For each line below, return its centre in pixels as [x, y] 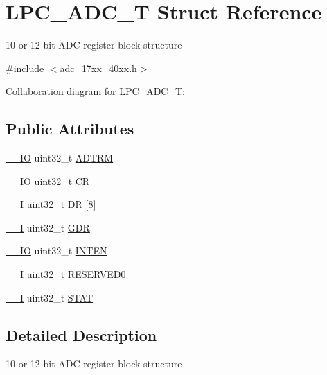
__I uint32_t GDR [48, 227]
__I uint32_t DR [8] [51, 204]
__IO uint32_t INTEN [56, 251]
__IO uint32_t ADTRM [60, 158]
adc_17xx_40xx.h [98, 68]
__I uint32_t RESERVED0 [66, 274]
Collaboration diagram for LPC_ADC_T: [95, 91]
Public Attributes [70, 129]
